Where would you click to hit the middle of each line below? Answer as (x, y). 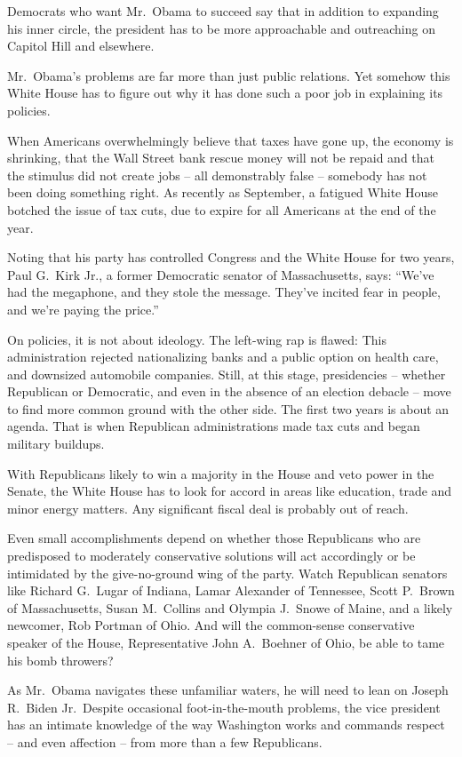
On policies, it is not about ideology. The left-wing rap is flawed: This (197, 339)
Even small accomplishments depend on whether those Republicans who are (214, 538)
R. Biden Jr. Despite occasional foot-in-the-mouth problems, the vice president (224, 707)
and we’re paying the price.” (83, 309)
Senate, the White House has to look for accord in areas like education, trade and (230, 491)
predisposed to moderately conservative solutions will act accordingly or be (211, 556)
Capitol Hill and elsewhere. (81, 46)
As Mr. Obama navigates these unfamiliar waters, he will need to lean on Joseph (228, 690)
